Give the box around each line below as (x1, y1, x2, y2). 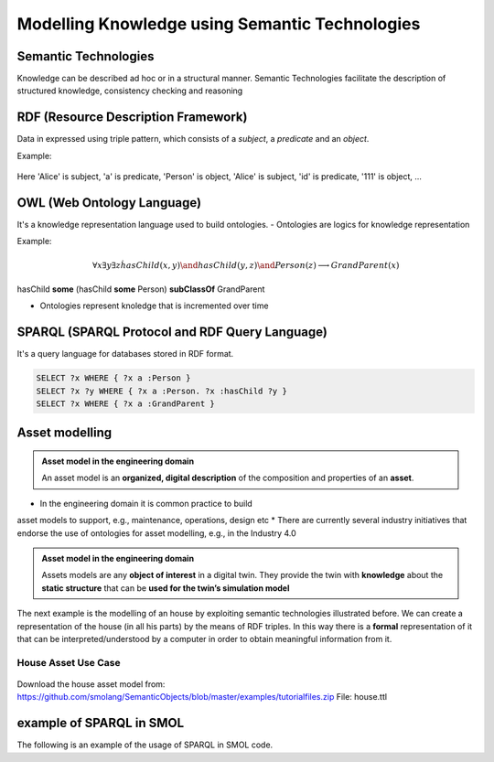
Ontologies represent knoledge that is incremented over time (39, 300, 269, 311)
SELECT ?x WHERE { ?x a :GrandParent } (36, 399, 215, 409)
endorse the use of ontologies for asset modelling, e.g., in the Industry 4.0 (16, 527, 296, 539)
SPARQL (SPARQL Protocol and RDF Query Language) (16, 325, 328, 340)
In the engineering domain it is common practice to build (39, 498, 253, 509)
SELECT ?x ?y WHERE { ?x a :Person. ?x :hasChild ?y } (36, 385, 287, 396)
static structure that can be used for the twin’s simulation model (41, 582, 290, 594)
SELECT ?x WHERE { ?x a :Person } (36, 373, 191, 383)
